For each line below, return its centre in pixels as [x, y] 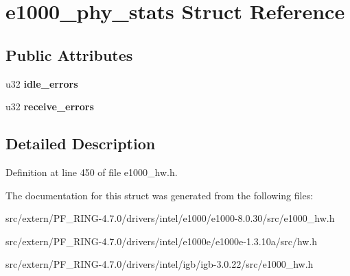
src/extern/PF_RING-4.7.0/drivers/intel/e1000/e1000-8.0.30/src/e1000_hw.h [170, 218]
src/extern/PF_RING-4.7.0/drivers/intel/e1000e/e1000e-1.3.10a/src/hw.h [162, 241]
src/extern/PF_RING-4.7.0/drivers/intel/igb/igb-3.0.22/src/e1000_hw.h [160, 264]
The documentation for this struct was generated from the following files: [160, 195]
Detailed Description [81, 143]
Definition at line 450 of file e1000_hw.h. [92, 172]
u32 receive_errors [50, 106]
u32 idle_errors [42, 83]
